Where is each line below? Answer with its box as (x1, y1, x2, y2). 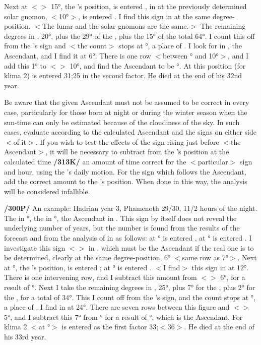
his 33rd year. (4, 331, 46, 341)
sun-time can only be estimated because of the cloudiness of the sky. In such (4, 117, 240, 127)
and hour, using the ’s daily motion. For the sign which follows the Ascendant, (4, 166, 246, 177)
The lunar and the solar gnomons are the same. (42, 21, 189, 31)
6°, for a (220, 272, 245, 282)
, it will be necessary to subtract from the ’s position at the (45, 146, 229, 157)
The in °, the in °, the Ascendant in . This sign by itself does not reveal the (4, 212, 237, 223)
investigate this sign (4, 242, 66, 253)
